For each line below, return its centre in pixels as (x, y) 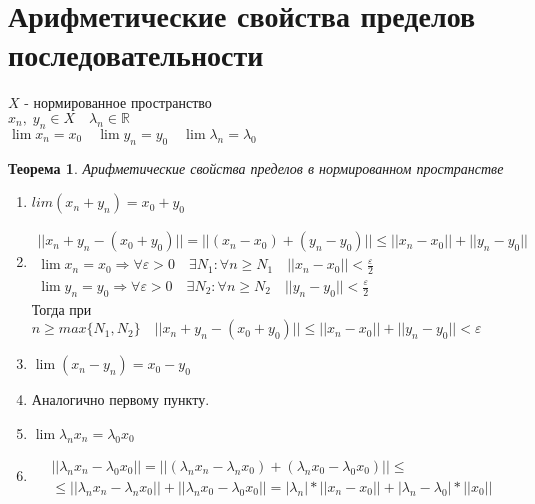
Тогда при (61, 308)
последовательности (136, 54)
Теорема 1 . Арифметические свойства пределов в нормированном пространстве (256, 167)
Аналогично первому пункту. (120, 399)
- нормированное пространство (118, 102)
